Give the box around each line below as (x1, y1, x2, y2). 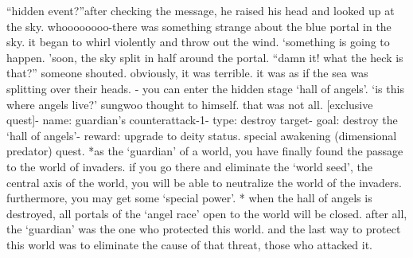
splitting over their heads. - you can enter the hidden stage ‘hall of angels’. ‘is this (6, 80, 404, 96)
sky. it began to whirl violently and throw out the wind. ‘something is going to (6, 33, 390, 50)
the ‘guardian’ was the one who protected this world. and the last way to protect (6, 221, 401, 237)
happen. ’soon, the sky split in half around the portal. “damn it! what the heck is (6, 49, 403, 65)
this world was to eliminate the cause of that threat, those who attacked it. (6, 236, 373, 252)
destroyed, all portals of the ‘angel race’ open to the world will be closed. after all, (6, 205, 407, 221)
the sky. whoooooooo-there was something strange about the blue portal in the (6, 18, 392, 34)
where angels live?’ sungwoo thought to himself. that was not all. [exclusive (6, 96, 373, 112)
